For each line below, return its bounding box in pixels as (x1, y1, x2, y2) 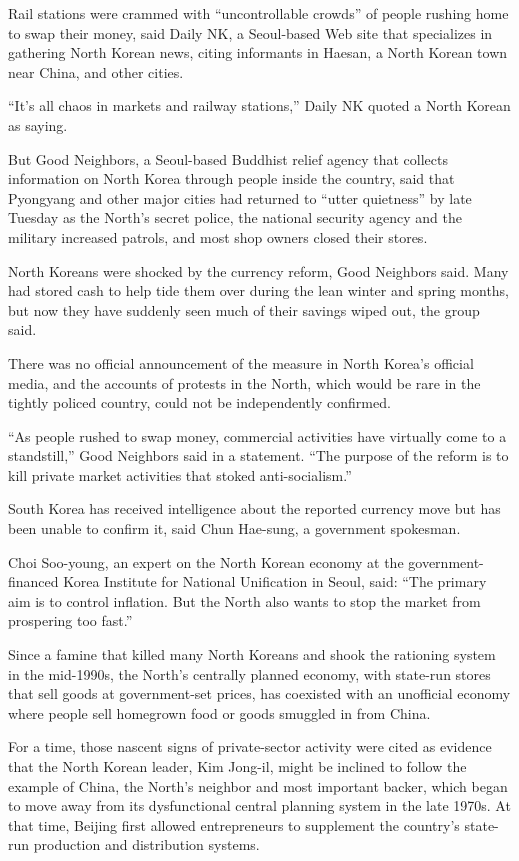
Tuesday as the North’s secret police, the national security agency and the (8, 207, 462, 228)
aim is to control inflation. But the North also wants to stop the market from (8, 590, 481, 611)
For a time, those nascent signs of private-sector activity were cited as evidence (8, 736, 492, 757)
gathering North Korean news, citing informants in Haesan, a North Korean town (8, 42, 508, 63)
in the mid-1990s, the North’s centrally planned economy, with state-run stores (8, 663, 491, 684)
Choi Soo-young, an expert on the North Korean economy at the (8, 551, 404, 572)
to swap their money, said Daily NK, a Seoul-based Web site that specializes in (8, 22, 493, 43)
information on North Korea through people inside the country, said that (8, 168, 455, 189)
